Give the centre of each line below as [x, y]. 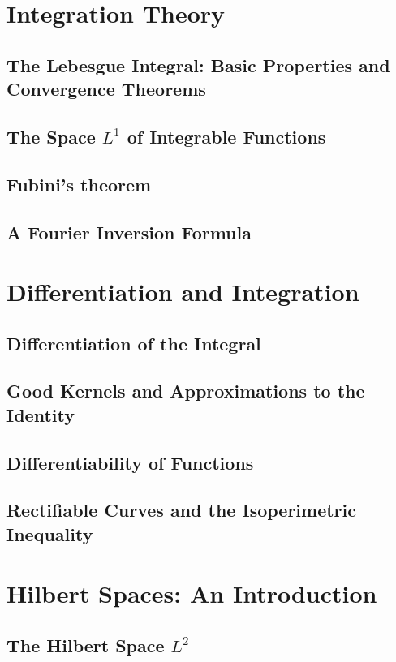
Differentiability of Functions [130, 462]
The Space [51, 136]
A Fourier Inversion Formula [129, 232]
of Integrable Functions [226, 136]
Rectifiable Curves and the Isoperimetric [182, 510]
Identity [41, 414]
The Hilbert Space [86, 645]
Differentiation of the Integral [134, 343]
